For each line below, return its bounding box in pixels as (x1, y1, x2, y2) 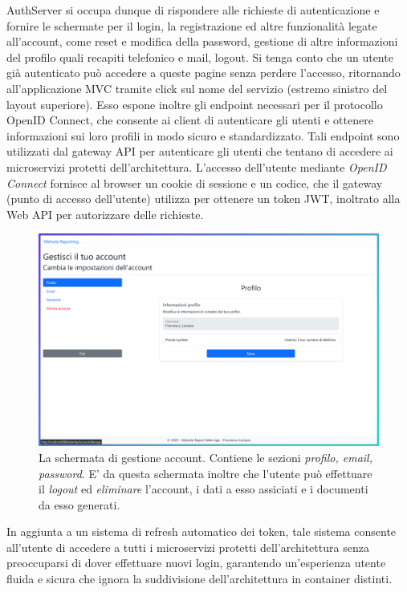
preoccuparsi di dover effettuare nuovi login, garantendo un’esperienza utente (6, 554, 386, 571)
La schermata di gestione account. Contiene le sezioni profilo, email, (39, 448, 373, 465)
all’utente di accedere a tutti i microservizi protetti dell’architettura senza (6, 538, 369, 555)
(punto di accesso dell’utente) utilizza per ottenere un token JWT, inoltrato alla (6, 190, 401, 207)
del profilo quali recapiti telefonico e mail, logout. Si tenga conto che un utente (6, 48, 393, 65)
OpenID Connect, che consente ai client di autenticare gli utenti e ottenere (6, 112, 373, 128)
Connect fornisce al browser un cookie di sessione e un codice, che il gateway (6, 174, 383, 191)
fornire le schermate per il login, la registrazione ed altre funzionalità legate (6, 17, 377, 34)
